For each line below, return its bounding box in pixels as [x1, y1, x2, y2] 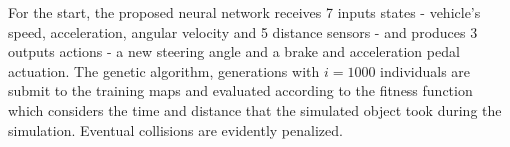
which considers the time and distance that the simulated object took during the [8, 99, 502, 120]
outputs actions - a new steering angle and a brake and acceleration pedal [8, 41, 460, 62]
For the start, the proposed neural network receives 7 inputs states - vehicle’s [8, 2, 481, 22]
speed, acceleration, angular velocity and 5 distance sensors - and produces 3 [8, 21, 478, 42]
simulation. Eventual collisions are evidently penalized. [8, 119, 343, 140]
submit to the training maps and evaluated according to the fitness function [8, 80, 473, 101]
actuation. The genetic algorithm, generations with [8, 60, 320, 81]
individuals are [380, 60, 471, 81]
